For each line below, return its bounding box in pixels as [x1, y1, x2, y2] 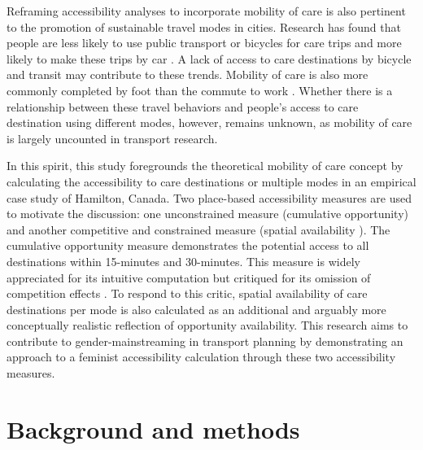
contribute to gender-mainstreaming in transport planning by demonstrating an [7, 332, 403, 349]
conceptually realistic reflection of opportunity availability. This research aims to [7, 317, 408, 334]
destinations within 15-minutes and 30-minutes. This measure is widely [7, 252, 360, 269]
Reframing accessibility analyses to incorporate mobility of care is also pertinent [7, 2, 406, 19]
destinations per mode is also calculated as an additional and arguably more [7, 300, 386, 317]
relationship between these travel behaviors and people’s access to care [7, 98, 359, 115]
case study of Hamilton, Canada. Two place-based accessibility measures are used [7, 189, 412, 206]
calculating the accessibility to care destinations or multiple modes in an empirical [7, 173, 416, 190]
